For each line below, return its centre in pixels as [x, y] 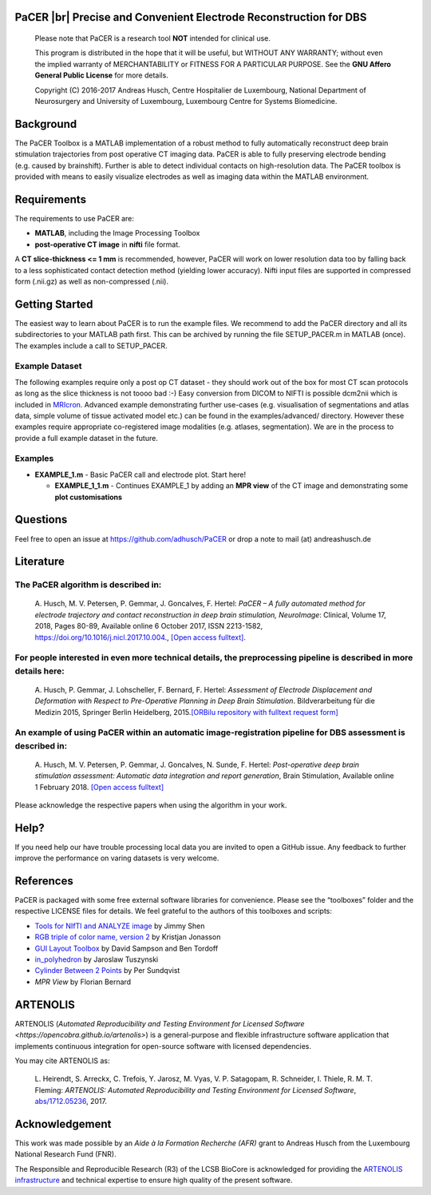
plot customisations [89, 497]
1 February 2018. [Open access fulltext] [99, 787]
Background [46, 124]
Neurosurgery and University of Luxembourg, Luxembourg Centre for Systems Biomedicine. [186, 101]
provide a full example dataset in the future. [87, 438]
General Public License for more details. [102, 75]
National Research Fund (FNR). [65, 1154]
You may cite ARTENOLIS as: [62, 1060]
